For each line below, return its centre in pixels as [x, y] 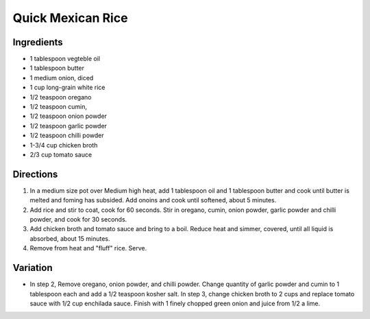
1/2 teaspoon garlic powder [69, 126]
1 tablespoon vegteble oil [65, 59]
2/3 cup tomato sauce [61, 154]
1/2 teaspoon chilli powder [67, 135]
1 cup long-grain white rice [67, 87]
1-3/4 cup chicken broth [64, 145]
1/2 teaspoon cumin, [59, 107]
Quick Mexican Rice [70, 18]
